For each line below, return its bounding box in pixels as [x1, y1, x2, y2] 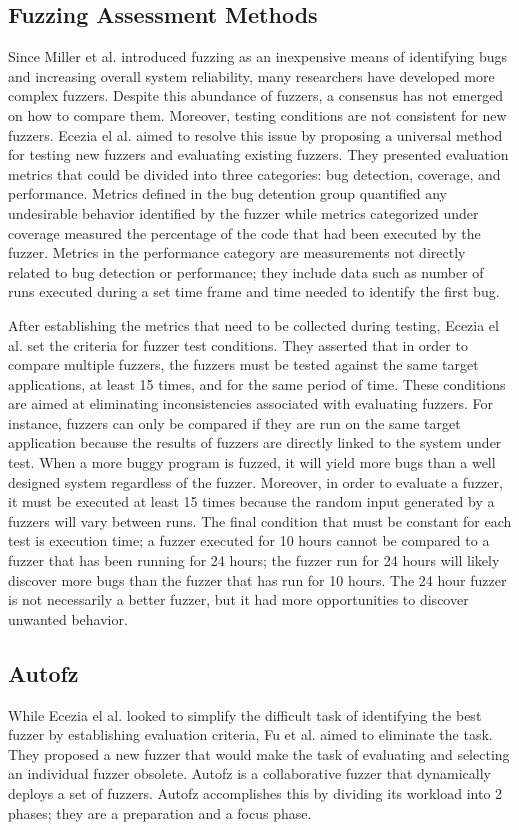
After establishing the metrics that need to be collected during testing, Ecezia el [8, 314, 499, 335]
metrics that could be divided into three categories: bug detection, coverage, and [8, 163, 501, 184]
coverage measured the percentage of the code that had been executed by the [8, 222, 481, 243]
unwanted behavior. [8, 608, 128, 629]
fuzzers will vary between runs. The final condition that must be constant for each [8, 510, 512, 531]
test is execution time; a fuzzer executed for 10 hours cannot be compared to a [8, 530, 490, 551]
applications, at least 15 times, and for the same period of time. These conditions [8, 373, 506, 394]
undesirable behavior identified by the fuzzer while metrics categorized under [8, 202, 479, 223]
